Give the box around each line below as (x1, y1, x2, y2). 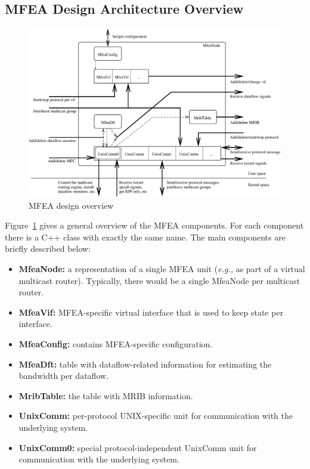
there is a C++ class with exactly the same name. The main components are (5, 230, 286, 243)
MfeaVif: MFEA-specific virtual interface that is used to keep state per (18, 306, 284, 318)
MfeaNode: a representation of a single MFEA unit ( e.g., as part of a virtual (18, 262, 305, 274)
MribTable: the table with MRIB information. (18, 389, 193, 402)
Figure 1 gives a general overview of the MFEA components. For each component (5, 219, 304, 232)
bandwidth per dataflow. (18, 369, 108, 382)
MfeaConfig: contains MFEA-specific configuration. (18, 337, 213, 350)
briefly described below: (5, 242, 91, 255)
